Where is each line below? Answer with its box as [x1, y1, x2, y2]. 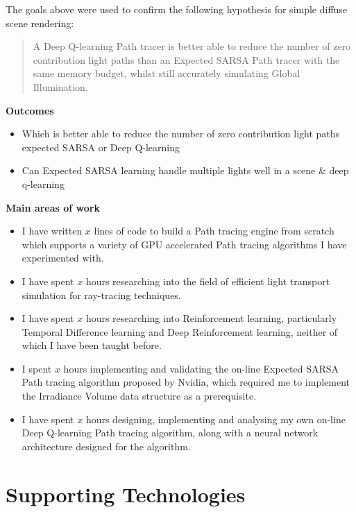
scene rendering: [6, 15, 74, 30]
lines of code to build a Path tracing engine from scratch [94, 223, 334, 238]
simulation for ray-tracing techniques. [22, 287, 181, 302]
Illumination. [33, 79, 88, 94]
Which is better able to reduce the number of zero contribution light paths [22, 126, 340, 141]
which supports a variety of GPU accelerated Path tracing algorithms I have [22, 237, 347, 251]
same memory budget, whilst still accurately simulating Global [33, 66, 300, 80]
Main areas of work [6, 200, 100, 214]
